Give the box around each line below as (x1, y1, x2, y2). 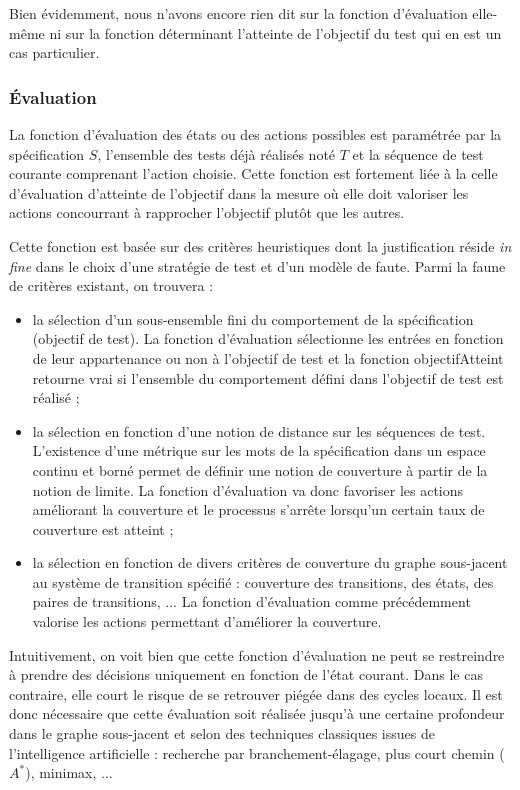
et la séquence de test (352, 143, 484, 164)
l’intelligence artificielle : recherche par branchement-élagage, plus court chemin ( (9, 742, 505, 763)
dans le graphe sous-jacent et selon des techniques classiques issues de (9, 723, 435, 744)
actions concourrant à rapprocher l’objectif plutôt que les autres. (9, 202, 405, 223)
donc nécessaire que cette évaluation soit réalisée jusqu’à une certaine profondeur (9, 703, 505, 724)
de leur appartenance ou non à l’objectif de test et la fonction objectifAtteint (32, 347, 504, 368)
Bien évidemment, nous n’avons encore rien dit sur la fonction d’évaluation (9, 3, 468, 23)
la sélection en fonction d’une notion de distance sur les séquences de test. (32, 420, 486, 441)
